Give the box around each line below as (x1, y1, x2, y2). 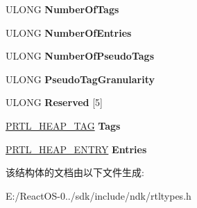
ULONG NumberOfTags (6, 2, 119, 16)
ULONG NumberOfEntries (6, 25, 132, 40)
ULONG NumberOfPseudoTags (6, 49, 154, 63)
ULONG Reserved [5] (6, 95, 103, 110)
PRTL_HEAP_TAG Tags (6, 118, 121, 132)
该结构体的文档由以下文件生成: (6, 165, 144, 180)
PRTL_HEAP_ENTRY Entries (6, 141, 147, 156)
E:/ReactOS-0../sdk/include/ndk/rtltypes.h (6, 188, 191, 202)
